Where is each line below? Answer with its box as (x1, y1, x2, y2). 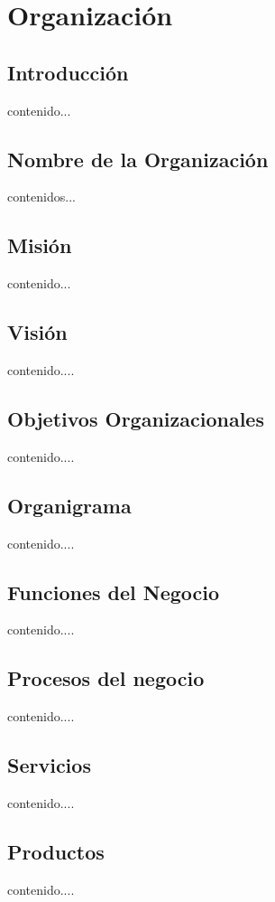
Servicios (7, 751, 91, 779)
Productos (7, 837, 105, 865)
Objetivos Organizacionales (7, 404, 264, 432)
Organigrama (7, 491, 132, 519)
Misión (7, 231, 72, 259)
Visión (7, 318, 68, 346)
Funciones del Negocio (7, 578, 220, 606)
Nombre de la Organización (7, 145, 269, 173)
